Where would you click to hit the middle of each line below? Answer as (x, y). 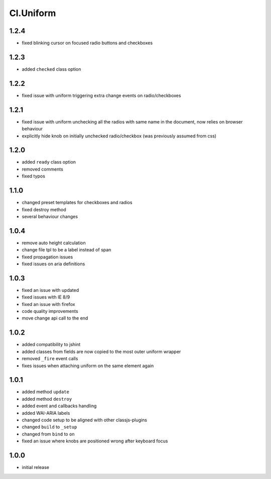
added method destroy (47, 399)
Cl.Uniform (33, 13)
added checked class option (51, 69)
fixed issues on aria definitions (53, 264)
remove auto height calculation (54, 243)
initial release (36, 467)
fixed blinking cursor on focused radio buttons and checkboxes (87, 43)
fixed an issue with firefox (48, 304)
